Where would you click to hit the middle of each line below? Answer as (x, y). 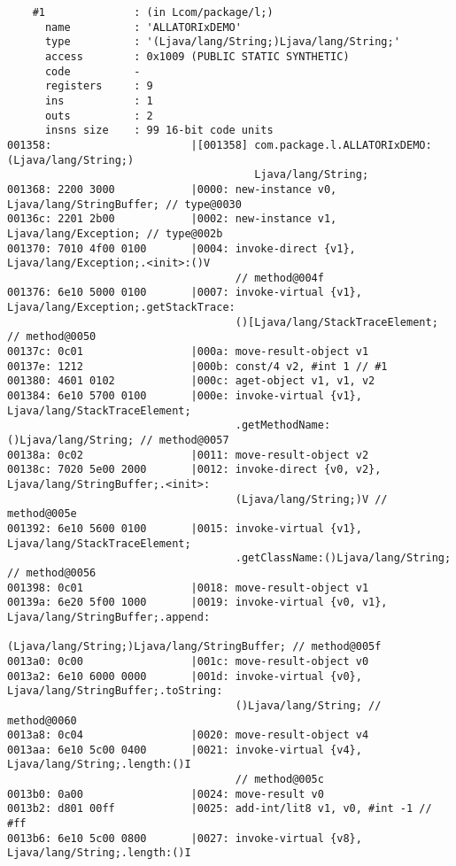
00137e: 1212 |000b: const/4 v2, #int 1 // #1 (197, 366)
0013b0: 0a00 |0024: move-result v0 (166, 794)
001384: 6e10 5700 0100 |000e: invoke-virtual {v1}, (185, 396)
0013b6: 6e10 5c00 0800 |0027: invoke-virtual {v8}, (185, 838)
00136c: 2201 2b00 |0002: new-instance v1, (172, 219)
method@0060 (42, 720)
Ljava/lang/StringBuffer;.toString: (115, 691)
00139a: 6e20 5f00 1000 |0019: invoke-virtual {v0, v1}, (197, 603)
